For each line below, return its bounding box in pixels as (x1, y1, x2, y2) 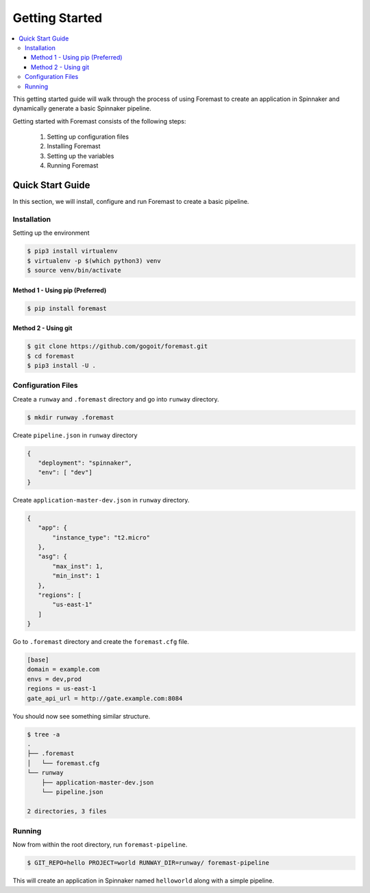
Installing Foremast (47, 142, 101, 150)
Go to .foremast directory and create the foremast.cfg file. (12, 638, 190, 646)
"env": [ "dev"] (38, 469, 92, 476)
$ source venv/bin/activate (27, 266, 121, 275)
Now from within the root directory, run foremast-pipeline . (12, 841, 188, 849)
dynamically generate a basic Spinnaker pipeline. (12, 104, 151, 113)
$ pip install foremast (27, 304, 108, 312)
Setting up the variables (47, 152, 114, 160)
